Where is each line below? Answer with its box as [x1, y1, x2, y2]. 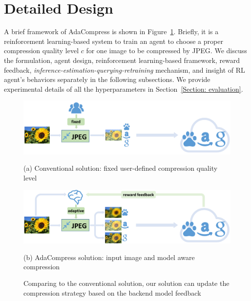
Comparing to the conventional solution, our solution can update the [23, 278, 230, 288]
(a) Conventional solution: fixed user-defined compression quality [23, 163, 218, 173]
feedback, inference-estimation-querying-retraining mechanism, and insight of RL [4, 64, 245, 75]
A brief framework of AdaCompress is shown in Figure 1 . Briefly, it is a [4, 26, 219, 37]
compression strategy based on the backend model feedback [23, 287, 201, 298]
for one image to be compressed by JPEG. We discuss [86, 45, 247, 56]
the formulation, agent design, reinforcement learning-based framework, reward [4, 55, 240, 65]
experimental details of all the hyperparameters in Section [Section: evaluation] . [4, 83, 243, 94]
